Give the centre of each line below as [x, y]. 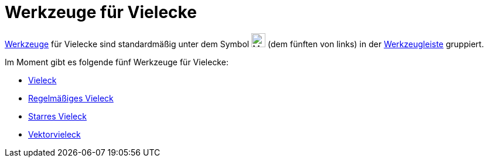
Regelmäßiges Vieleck [71, 98]
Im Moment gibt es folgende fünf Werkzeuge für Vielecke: [117, 62]
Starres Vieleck [57, 116]
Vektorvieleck [54, 134]
